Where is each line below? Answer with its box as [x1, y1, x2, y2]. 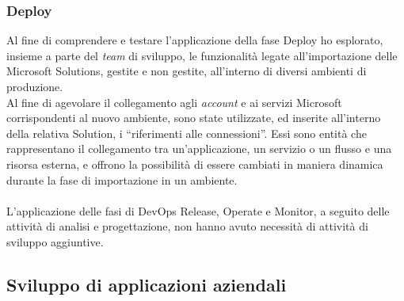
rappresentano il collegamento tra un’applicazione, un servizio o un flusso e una [6, 140, 392, 157]
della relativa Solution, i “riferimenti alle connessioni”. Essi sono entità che [6, 124, 367, 141]
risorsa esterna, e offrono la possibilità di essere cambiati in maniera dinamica [6, 155, 383, 172]
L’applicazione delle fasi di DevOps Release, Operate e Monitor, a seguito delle [6, 202, 390, 219]
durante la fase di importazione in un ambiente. [6, 171, 238, 188]
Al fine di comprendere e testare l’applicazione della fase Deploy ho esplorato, [6, 32, 383, 48]
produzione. [6, 78, 63, 94]
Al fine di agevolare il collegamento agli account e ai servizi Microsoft [6, 93, 342, 110]
